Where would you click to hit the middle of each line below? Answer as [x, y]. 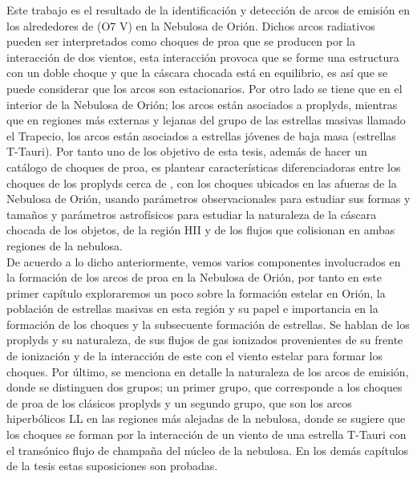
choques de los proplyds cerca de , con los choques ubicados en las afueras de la [202, 183]
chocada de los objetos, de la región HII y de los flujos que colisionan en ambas [201, 230]
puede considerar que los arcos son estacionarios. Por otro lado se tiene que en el [204, 88]
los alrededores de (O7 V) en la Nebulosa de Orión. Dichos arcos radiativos [191, 25]
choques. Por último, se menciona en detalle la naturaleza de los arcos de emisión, [208, 371]
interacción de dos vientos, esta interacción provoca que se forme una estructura [203, 57]
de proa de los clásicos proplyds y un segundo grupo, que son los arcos [179, 402]
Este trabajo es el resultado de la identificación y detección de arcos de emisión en [208, 10]
